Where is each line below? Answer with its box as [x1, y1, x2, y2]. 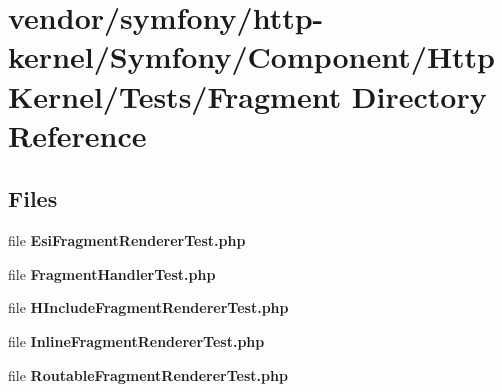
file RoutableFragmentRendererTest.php [8, 364, 288, 385]
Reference [8, 114, 147, 155]
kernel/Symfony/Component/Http [8, 36, 496, 77]
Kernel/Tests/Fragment [8, 75, 342, 116]
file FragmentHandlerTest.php [8, 263, 216, 284]
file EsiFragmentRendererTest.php [8, 230, 246, 251]
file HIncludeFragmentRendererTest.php [8, 297, 289, 318]
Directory [351, 75, 487, 116]
